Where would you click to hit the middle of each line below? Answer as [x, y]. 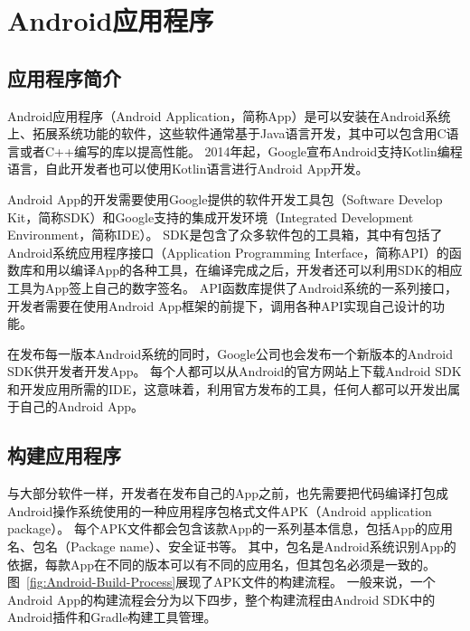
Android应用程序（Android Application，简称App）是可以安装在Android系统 [229, 115]
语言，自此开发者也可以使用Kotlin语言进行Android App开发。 [188, 169]
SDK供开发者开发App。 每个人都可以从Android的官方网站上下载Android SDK [235, 371]
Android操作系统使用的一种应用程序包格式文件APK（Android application [220, 510]
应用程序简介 [64, 77]
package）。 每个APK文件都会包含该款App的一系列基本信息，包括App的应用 [230, 528]
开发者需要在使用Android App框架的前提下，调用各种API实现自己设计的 [220, 305]
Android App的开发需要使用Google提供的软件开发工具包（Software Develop [225, 198]
